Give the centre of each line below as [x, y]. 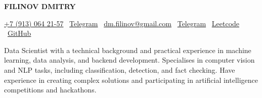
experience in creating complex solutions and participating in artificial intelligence [131, 80]
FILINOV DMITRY [40, 6]
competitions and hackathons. [50, 90]
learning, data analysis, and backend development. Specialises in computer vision [129, 60]
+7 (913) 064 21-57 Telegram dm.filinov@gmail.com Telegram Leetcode [122, 23]
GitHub [19, 33]
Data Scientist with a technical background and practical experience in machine [128, 50]
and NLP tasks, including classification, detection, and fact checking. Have [120, 69]
